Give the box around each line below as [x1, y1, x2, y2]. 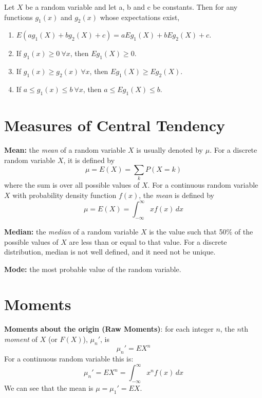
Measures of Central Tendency [4, 114, 226, 135]
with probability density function [12, 190, 117, 201]
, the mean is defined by [139, 190, 214, 201]
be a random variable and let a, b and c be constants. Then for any [25, 2, 238, 12]
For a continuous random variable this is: [4, 353, 134, 364]
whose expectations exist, [100, 11, 180, 22]
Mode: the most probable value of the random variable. [4, 263, 181, 274]
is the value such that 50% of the [149, 226, 253, 237]
